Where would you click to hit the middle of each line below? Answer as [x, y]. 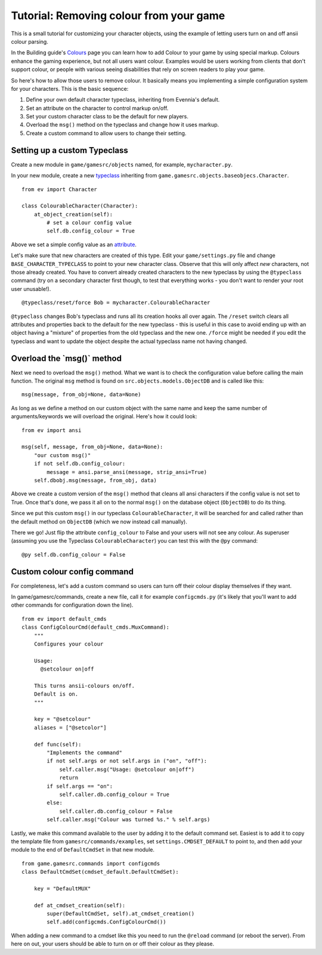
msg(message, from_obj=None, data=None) [81, 395]
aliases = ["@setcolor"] [70, 727]
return [69, 778]
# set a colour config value [89, 223]
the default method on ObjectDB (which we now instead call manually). [99, 521]
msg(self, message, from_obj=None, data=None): [92, 447]
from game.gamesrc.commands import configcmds [91, 863]
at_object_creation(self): [73, 214]
